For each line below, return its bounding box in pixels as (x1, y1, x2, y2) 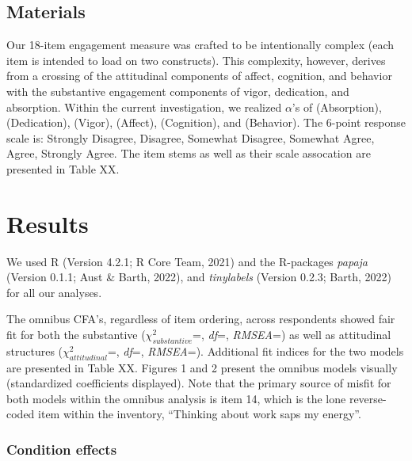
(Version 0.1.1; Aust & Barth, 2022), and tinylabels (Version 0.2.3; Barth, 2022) (6, 269, 391, 285)
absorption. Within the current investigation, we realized (6, 98, 282, 115)
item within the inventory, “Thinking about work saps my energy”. (38, 406, 361, 422)
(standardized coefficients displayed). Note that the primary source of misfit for (6, 375, 391, 391)
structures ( (6, 342, 63, 359)
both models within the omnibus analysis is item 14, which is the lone (6, 390, 346, 406)
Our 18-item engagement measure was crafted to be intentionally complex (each (6, 36, 395, 53)
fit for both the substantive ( (6, 326, 146, 343)
